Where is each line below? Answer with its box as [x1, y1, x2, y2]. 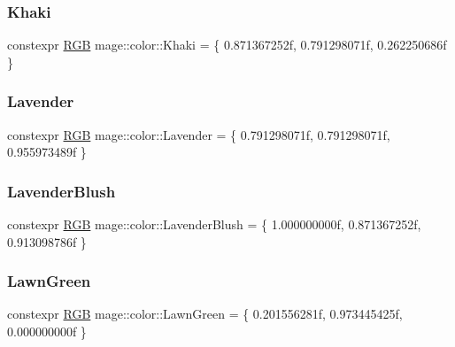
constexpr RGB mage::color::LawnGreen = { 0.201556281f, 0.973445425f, [7, 305, 403, 323]
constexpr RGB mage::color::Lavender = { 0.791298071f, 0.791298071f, [7, 125, 390, 143]
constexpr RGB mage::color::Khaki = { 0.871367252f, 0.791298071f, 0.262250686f [7, 35, 447, 54]
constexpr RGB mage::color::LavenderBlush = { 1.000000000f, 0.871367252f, [7, 215, 421, 234]
